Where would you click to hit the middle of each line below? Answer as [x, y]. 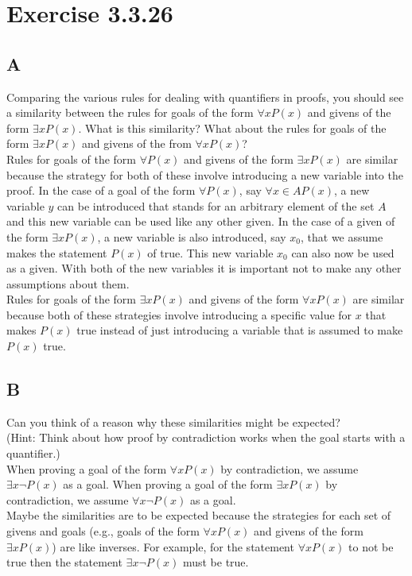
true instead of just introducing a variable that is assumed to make [240, 330]
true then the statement [64, 562]
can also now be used [343, 252]
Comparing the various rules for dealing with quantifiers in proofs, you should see [205, 97]
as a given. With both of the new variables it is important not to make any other [204, 268]
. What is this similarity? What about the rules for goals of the [232, 128]
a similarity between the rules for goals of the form [130, 112]
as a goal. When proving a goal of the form [168, 484]
